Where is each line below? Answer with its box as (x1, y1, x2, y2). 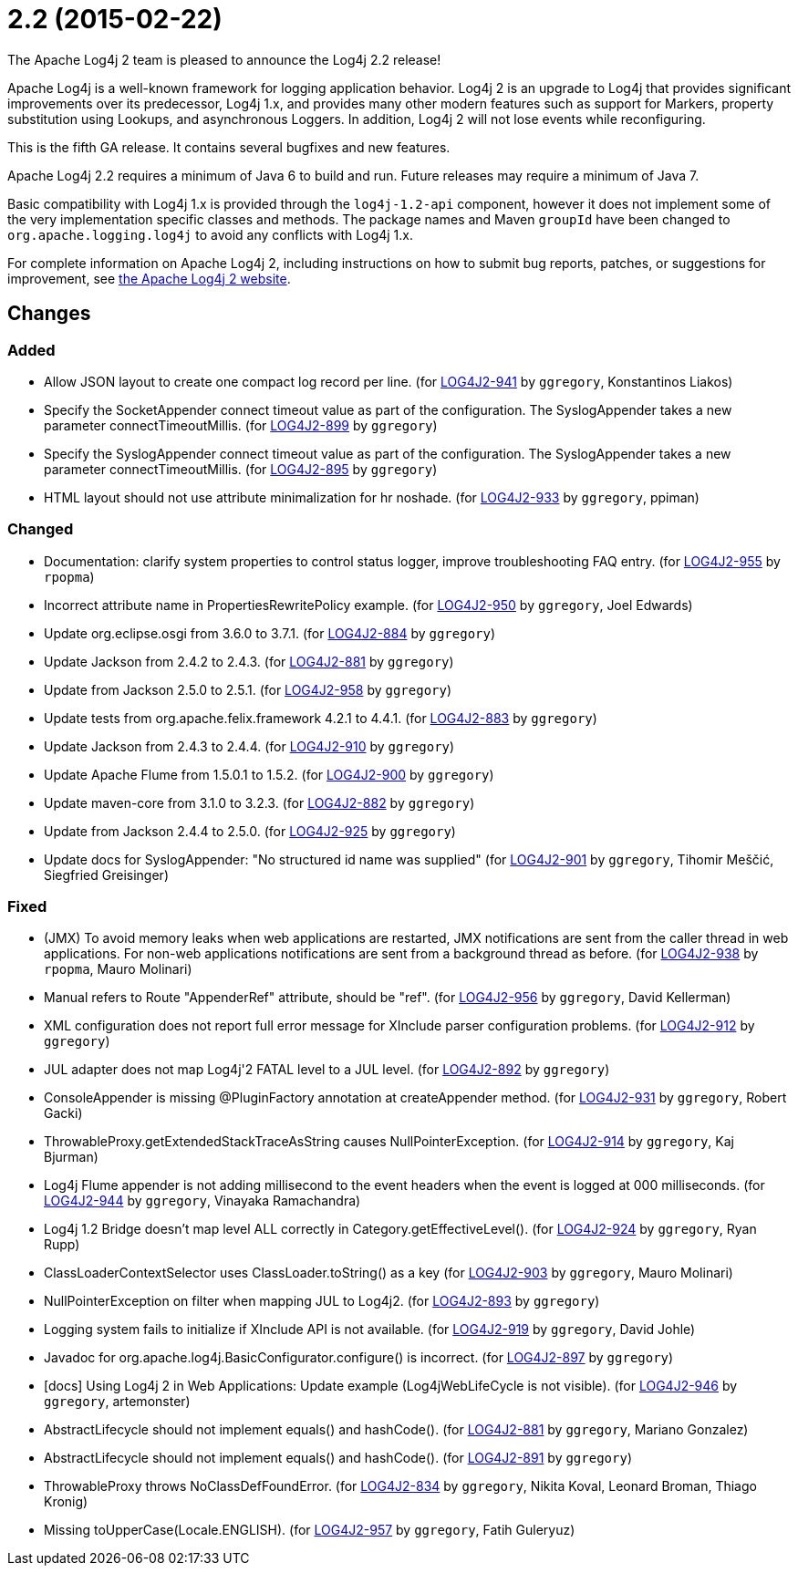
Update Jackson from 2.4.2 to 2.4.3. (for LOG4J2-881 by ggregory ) (44, 653, 454, 669)
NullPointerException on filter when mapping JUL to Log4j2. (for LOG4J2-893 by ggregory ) (44, 1293, 600, 1309)
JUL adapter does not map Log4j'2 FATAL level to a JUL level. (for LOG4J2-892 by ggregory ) (44, 1061, 610, 1078)
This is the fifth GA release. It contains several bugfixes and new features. (7, 139, 451, 155)
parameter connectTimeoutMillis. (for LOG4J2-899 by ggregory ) (44, 417, 438, 433)
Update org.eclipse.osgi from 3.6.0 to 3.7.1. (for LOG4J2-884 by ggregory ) (44, 625, 496, 641)
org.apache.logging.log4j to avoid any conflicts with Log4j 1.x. (7, 226, 413, 243)
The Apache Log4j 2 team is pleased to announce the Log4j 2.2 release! (7, 51, 441, 67)
